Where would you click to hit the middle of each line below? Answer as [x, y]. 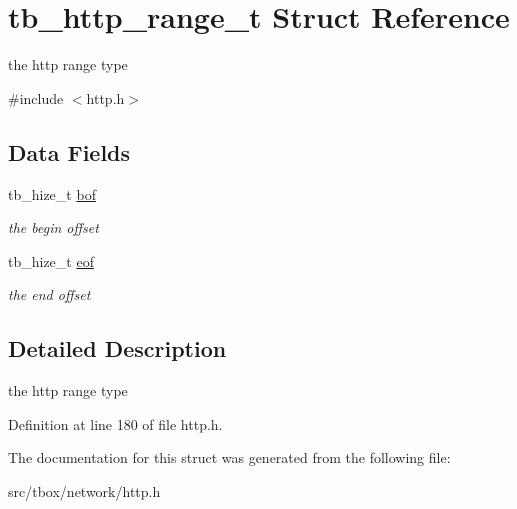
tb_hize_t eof [51, 260]
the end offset [49, 294]
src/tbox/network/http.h [84, 490]
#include [36, 97]
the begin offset [53, 227]
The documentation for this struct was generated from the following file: [229, 457]
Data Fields [69, 151]
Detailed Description [117, 348]
